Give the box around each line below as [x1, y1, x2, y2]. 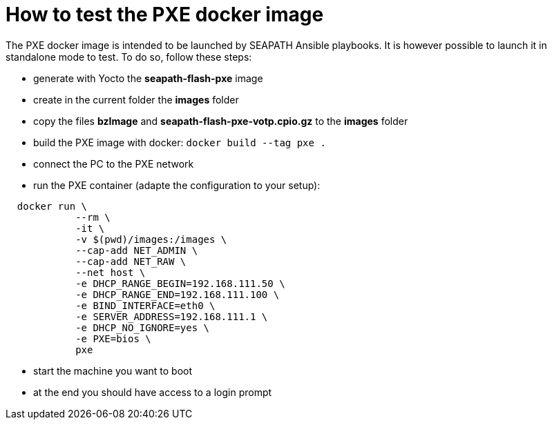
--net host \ [75, 266, 146, 278]
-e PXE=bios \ [75, 333, 151, 344]
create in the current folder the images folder [33, 93, 239, 106]
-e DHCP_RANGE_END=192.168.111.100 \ [75, 288, 280, 300]
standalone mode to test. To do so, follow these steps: [6, 50, 252, 63]
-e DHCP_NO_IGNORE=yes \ [75, 322, 210, 333]
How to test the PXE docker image [6, 3, 324, 26]
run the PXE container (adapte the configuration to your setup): [33, 179, 321, 191]
